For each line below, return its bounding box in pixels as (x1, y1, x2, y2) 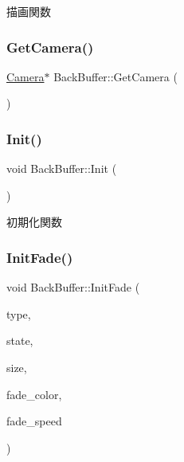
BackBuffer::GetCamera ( (53, 68, 178, 84)
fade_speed (6, 413, 62, 429)
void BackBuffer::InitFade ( (6, 279, 140, 296)
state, (6, 332, 33, 349)
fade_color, (6, 386, 62, 402)
